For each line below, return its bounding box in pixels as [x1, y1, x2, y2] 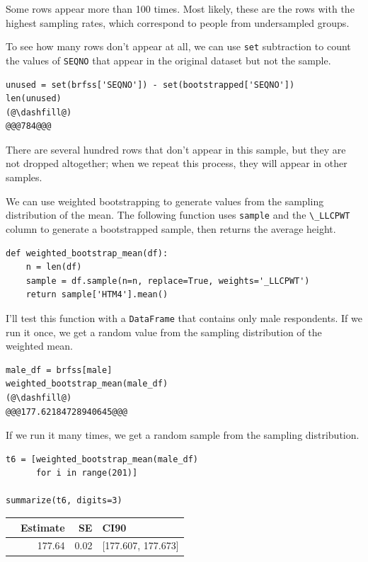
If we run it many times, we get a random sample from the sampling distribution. [6, 428, 360, 442]
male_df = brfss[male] [6, 365, 113, 375]
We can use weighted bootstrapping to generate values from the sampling [6, 193, 324, 208]
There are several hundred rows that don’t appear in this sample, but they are [6, 142, 346, 156]
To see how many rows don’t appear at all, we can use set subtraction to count [6, 39, 351, 54]
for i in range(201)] [35, 468, 138, 478]
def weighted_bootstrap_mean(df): [6, 248, 168, 258]
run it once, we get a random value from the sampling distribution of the [6, 324, 322, 339]
